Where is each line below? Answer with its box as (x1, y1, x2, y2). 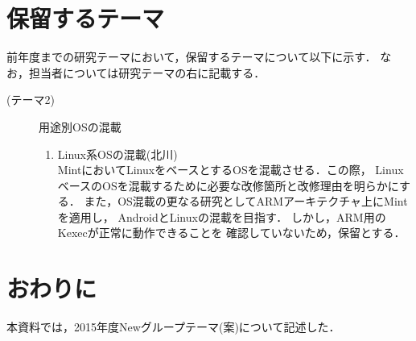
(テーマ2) (6, 91, 55, 108)
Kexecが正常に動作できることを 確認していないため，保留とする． (57, 224, 406, 241)
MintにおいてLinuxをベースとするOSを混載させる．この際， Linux (57, 161, 404, 178)
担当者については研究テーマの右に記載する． (28, 64, 266, 81)
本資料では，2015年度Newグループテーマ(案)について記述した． (6, 318, 340, 335)
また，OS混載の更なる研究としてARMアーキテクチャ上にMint (84, 193, 408, 210)
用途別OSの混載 (39, 118, 122, 135)
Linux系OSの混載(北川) (57, 145, 178, 162)
